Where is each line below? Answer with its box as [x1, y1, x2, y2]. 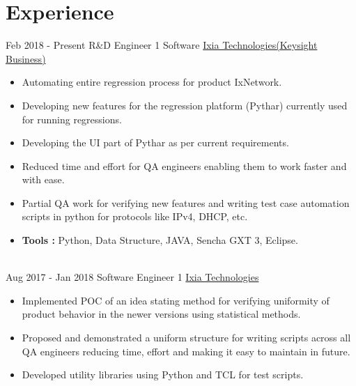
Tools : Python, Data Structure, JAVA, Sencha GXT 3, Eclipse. [22, 233, 298, 247]
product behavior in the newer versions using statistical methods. [22, 307, 301, 321]
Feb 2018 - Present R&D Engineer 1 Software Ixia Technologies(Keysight [6, 38, 318, 52]
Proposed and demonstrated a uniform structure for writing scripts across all [22, 330, 351, 345]
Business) [6, 51, 46, 65]
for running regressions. [22, 111, 122, 126]
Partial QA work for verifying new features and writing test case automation [22, 195, 350, 210]
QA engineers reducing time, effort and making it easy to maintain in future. [22, 343, 350, 358]
